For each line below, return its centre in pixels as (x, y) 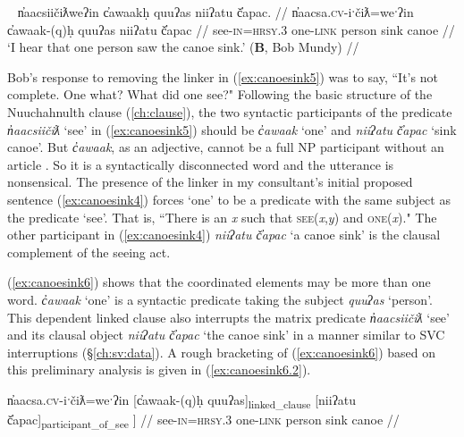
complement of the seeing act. (89, 252)
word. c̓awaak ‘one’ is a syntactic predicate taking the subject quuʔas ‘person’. (220, 299)
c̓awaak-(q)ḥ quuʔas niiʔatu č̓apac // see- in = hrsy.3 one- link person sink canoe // (231, 29)
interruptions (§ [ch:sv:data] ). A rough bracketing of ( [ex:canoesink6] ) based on (222, 352)
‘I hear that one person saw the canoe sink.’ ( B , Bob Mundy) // (183, 47)
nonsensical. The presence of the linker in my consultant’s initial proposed (210, 182)
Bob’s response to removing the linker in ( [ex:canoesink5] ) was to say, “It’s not (223, 76)
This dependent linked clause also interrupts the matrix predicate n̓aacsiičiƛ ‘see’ (228, 317)
